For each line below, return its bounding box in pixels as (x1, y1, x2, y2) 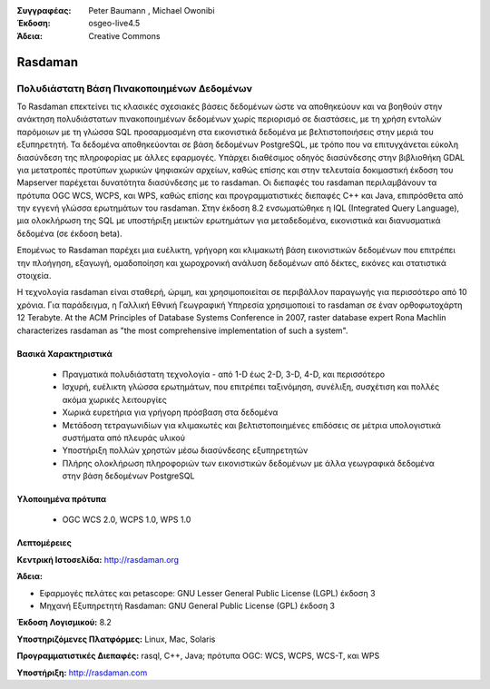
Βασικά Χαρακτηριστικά (16, 348, 113, 359)
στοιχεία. (16, 271, 52, 281)
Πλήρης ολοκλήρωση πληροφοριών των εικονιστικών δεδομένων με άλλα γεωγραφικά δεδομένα (62, 458, 435, 468)
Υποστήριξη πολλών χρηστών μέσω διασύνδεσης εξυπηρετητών (62, 445, 309, 456)
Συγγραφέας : (16, 5, 72, 15)
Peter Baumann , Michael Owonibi (88, 5, 215, 15)
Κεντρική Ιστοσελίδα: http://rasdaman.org (16, 554, 180, 565)
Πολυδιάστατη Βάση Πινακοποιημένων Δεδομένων (16, 82, 253, 94)
